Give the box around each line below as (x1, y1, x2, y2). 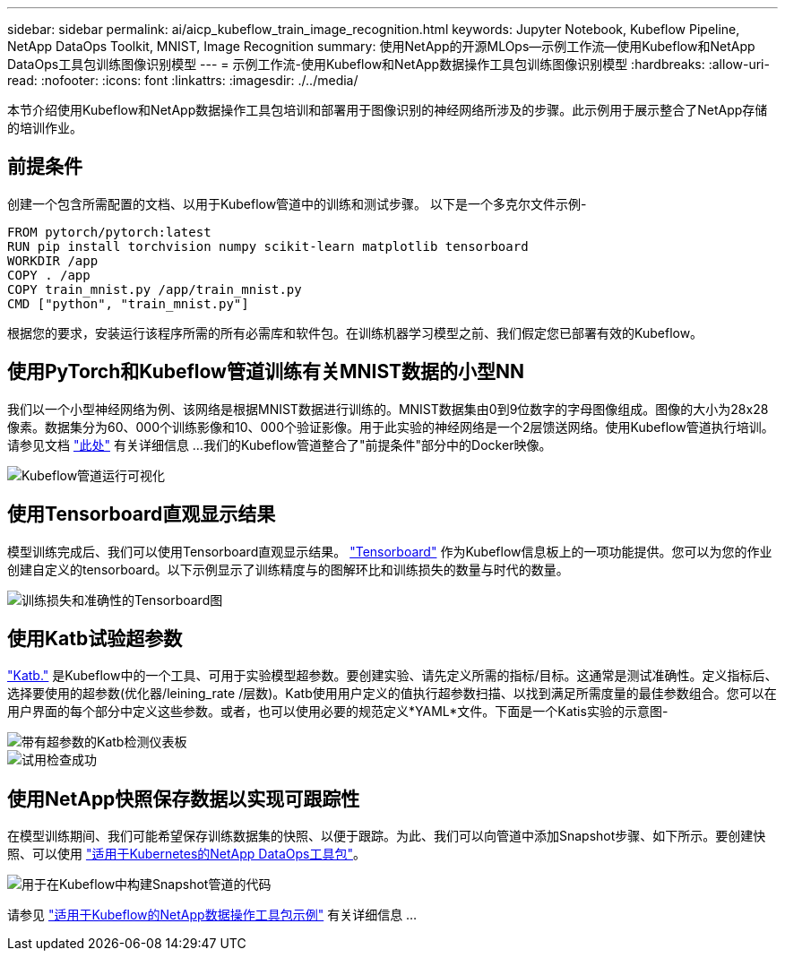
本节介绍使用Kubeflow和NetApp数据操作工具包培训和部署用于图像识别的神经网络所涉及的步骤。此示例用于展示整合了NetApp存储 (7, 102, 768, 117)
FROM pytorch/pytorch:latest (7, 224, 211, 239)
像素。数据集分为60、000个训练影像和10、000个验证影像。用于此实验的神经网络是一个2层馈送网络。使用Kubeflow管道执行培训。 (7, 419, 774, 435)
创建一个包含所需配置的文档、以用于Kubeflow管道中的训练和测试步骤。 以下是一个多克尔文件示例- (7, 195, 587, 211)
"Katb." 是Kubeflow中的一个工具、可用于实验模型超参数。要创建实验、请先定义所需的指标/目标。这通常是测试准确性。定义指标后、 (7, 668, 778, 684)
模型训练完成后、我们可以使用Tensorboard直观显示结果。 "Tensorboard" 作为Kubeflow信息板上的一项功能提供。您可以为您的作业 (7, 543, 772, 559)
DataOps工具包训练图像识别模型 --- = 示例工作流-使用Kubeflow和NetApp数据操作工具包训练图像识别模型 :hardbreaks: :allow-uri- (7, 56, 770, 72)
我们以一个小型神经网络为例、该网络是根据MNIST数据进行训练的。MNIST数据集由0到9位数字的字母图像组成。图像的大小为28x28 (7, 401, 769, 417)
